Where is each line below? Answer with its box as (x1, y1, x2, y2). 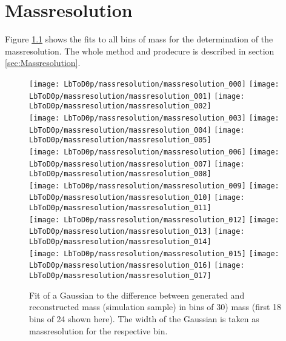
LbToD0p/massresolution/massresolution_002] (29, 102, 211, 111)
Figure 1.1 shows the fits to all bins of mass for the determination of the (5, 33, 273, 45)
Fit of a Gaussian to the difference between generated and (29, 288, 245, 301)
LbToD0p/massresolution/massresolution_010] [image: (29, 193, 245, 202)
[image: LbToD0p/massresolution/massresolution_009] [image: (29, 181, 279, 190)
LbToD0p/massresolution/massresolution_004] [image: (29, 125, 245, 134)
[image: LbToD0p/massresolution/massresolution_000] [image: (29, 79, 279, 88)
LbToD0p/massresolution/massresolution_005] (29, 136, 211, 145)
